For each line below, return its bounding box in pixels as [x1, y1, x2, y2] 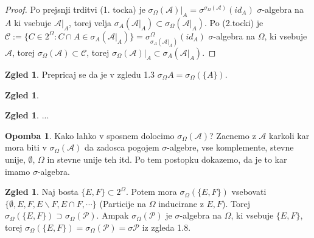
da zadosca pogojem [85, 141, 159, 154]
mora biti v [5, 141, 47, 154]
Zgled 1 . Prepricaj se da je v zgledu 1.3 [5, 67, 155, 80]
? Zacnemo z [209, 129, 256, 141]
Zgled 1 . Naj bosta [5, 185, 78, 198]
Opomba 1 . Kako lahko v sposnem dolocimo [5, 129, 175, 141]
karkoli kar [268, 129, 310, 141]
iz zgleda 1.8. [142, 220, 191, 233]
